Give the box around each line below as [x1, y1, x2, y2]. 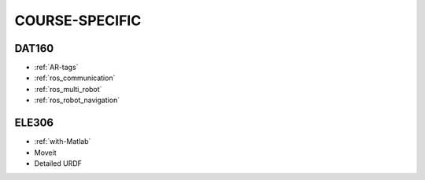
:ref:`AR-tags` [34, 63, 79, 72]
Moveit [34, 148, 57, 157]
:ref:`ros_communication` [34, 73, 116, 83]
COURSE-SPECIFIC [14, 12, 142, 29]
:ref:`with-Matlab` [34, 137, 91, 146]
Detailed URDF [34, 158, 83, 168]
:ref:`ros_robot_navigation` [34, 95, 120, 105]
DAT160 [14, 42, 54, 55]
